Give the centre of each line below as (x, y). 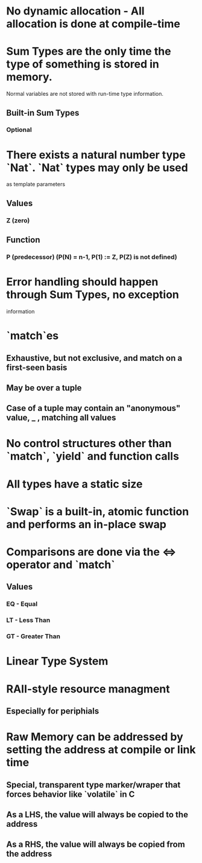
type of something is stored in (83, 64)
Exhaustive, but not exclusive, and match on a (94, 358)
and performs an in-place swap (87, 524)
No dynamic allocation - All (75, 11)
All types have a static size (74, 484)
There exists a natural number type (96, 155)
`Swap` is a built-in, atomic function (98, 511)
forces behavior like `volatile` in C (71, 794)
